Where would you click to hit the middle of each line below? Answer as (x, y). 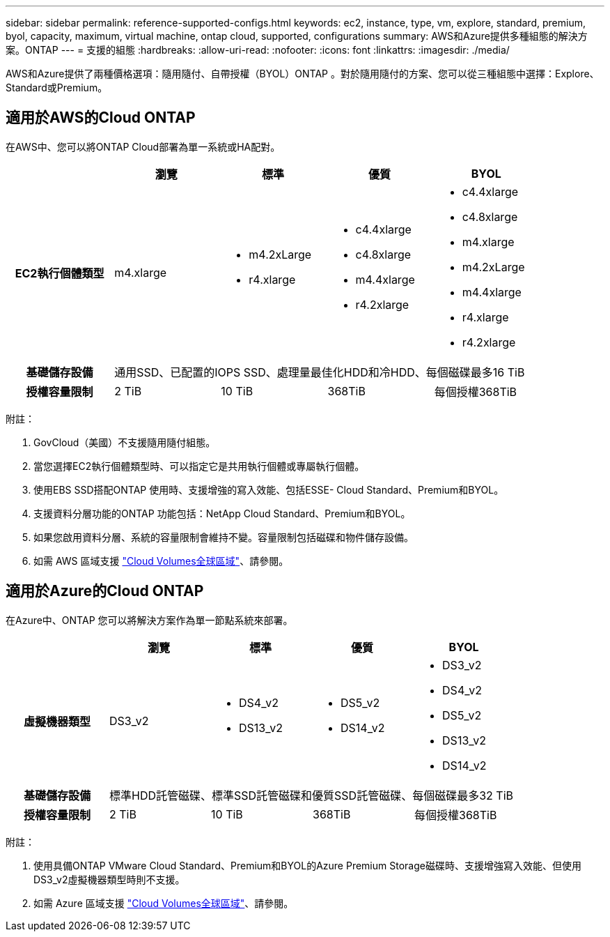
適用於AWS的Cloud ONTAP (101, 118)
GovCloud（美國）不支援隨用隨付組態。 (125, 442)
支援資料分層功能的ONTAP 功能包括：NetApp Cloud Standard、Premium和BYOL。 (222, 513)
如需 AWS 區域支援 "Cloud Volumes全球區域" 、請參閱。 (161, 561)
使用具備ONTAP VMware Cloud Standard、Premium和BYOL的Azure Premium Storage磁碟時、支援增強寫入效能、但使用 (307, 865)
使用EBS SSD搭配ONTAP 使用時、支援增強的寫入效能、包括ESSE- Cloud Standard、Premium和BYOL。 (269, 489)
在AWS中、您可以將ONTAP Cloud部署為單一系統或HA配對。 (143, 146)
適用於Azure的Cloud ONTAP (105, 591)
